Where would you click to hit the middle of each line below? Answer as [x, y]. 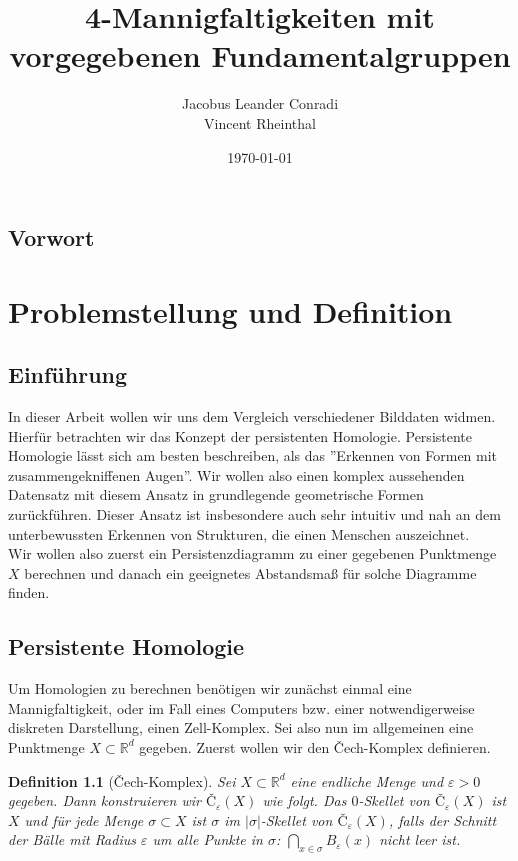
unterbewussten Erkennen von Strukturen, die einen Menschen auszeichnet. [239, 533]
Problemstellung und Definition [230, 310]
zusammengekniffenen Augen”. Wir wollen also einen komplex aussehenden [236, 474]
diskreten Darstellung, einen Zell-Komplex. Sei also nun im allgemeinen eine [241, 727]
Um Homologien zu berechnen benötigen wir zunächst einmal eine [210, 688]
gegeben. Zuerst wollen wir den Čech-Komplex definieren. [315, 746]
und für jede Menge [84, 819]
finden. [29, 592]
